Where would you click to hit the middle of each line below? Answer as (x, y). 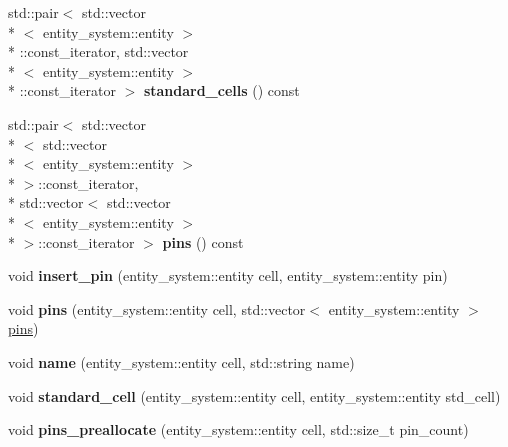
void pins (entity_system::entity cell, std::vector (157, 308)
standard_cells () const (221, 90)
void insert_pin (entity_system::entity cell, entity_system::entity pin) (228, 275)
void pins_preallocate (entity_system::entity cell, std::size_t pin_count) (238, 429)
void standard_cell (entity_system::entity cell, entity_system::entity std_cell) (254, 395)
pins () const (203, 241)
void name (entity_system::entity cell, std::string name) (181, 361)
